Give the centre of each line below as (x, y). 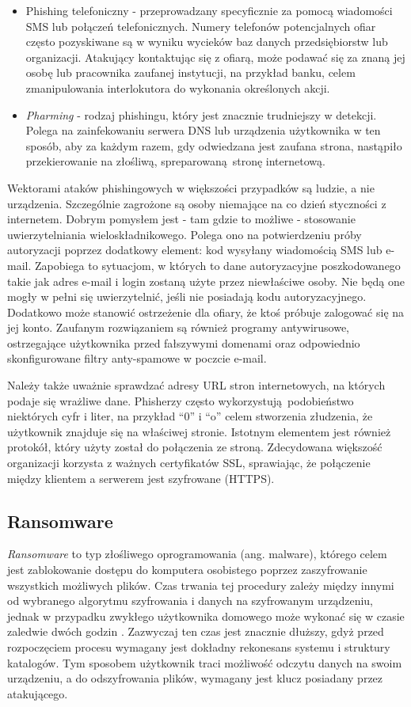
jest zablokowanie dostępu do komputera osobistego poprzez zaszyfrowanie (187, 570)
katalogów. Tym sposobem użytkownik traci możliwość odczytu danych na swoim (205, 662)
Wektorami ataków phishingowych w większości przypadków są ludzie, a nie (191, 187)
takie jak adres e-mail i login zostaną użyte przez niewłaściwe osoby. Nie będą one (206, 281)
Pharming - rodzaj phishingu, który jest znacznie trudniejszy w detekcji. (201, 114)
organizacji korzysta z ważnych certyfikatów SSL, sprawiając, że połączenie (189, 463)
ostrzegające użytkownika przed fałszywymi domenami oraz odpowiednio (184, 342)
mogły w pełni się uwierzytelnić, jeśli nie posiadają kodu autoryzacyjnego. (187, 296)
